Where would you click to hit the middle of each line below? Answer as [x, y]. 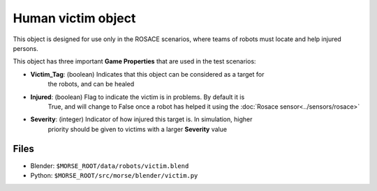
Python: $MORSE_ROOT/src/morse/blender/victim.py [114, 175]
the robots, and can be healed [91, 84]
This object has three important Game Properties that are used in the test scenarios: [134, 61]
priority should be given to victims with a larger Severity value [137, 129]
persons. [25, 48]
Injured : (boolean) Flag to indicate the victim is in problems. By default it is [138, 97]
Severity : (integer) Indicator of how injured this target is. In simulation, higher [141, 119]
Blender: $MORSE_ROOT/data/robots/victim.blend [110, 166]
